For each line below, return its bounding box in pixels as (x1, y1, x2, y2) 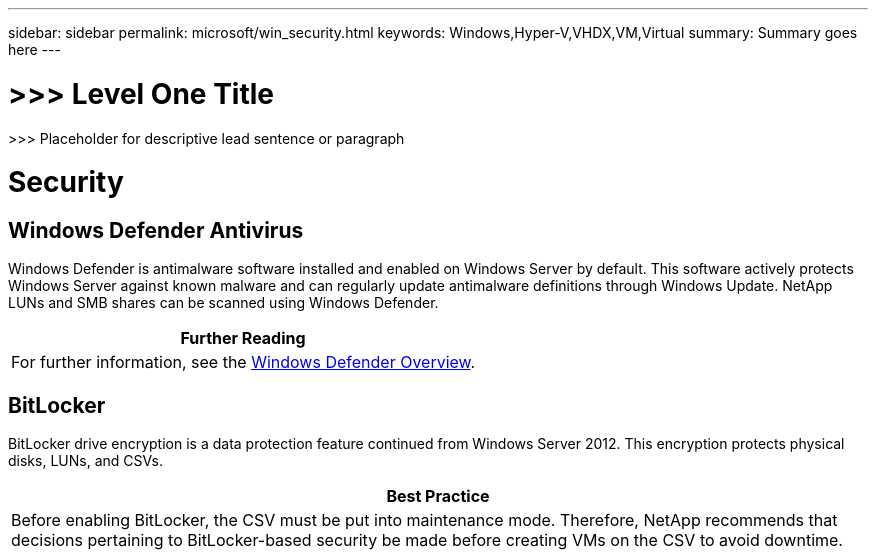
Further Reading (180, 328, 306, 349)
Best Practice (386, 486, 490, 507)
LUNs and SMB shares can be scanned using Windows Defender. (8, 294, 439, 312)
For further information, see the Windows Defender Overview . (11, 352, 476, 373)
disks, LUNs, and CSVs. (8, 452, 163, 470)
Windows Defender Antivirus (8, 218, 304, 243)
